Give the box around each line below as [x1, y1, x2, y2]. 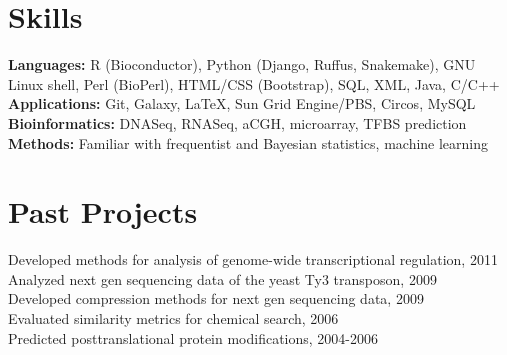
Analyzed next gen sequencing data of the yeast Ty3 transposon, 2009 [8, 268, 437, 289]
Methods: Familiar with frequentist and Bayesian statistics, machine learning [8, 132, 489, 153]
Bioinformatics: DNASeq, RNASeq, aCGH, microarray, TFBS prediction [8, 112, 467, 133]
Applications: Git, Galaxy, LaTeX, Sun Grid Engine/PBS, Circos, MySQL [8, 93, 476, 114]
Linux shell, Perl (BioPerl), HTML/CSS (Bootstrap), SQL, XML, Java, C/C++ [8, 73, 500, 94]
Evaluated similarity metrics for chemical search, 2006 [8, 308, 339, 328]
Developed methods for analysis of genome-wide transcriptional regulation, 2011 [8, 249, 498, 270]
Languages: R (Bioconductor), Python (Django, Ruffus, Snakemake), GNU [8, 54, 476, 75]
